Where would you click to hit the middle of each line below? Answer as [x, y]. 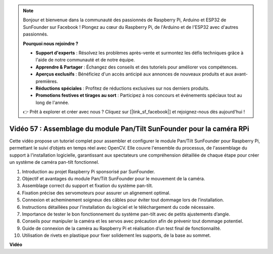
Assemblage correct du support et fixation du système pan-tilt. [88, 186]
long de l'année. [52, 102]
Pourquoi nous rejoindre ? [51, 44]
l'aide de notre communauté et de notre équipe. [85, 60]
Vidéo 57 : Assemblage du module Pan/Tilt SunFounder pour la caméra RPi [129, 129]
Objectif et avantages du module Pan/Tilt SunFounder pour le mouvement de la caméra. [113, 178]
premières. [47, 81]
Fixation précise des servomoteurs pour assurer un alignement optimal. [96, 193]
